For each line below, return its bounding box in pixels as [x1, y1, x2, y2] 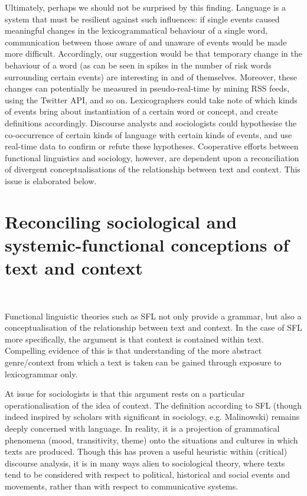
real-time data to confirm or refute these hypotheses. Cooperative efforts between [5, 140, 299, 152]
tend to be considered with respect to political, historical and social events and [5, 468, 290, 481]
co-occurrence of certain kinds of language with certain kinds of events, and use [5, 128, 292, 141]
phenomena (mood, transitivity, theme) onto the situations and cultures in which [5, 433, 298, 446]
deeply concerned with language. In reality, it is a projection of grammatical [5, 422, 280, 434]
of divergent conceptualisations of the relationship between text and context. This [5, 163, 301, 175]
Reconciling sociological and [5, 209, 237, 233]
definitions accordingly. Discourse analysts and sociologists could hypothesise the [5, 116, 297, 129]
